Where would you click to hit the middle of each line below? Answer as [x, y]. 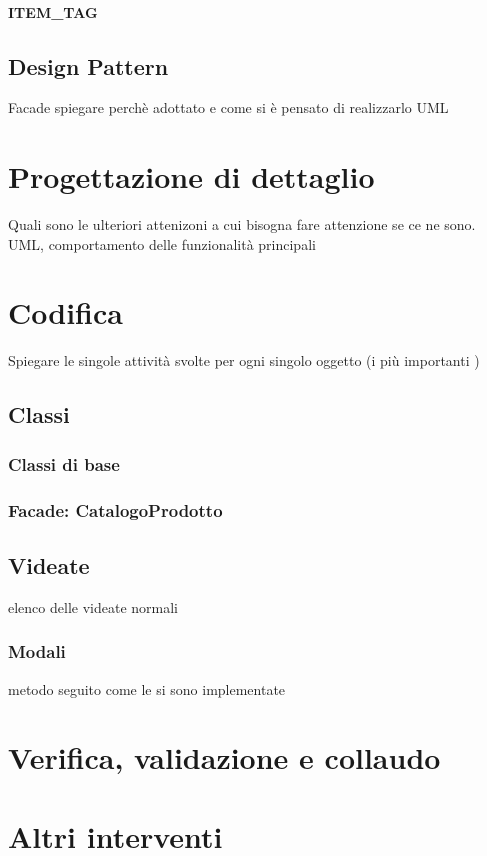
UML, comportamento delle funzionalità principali [162, 243]
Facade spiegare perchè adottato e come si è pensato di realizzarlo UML [228, 107]
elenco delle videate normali [93, 606]
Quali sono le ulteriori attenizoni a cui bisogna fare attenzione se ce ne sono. [242, 224]
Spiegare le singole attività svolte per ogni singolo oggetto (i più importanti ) [244, 360]
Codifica [65, 312]
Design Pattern [88, 65]
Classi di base [64, 463]
